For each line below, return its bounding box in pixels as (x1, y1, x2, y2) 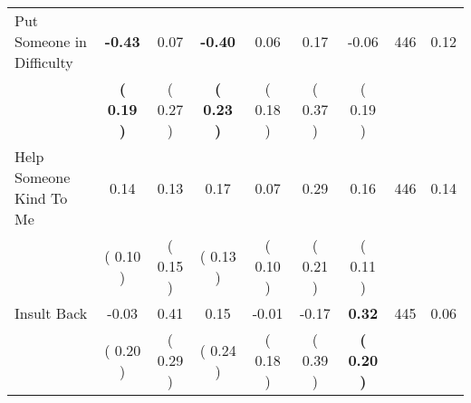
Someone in (14, 31, 88, 52)
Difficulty (14, 52, 73, 72)
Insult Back (14, 302, 88, 323)
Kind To (14, 187, 68, 208)
